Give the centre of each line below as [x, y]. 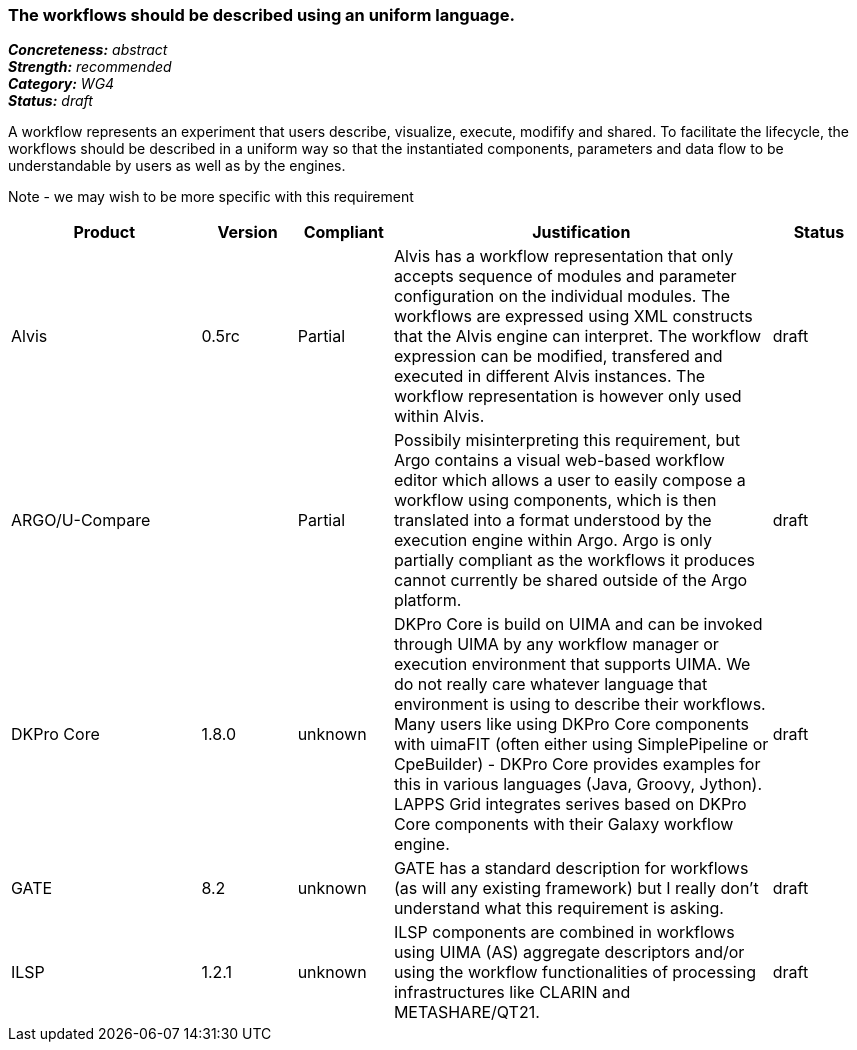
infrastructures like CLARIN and [512, 992]
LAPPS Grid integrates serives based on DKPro [570, 804]
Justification [581, 232]
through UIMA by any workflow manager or [556, 644]
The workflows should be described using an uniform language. [261, 15]
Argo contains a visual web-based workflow [559, 460]
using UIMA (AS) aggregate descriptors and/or [569, 952]
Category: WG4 [61, 84]
